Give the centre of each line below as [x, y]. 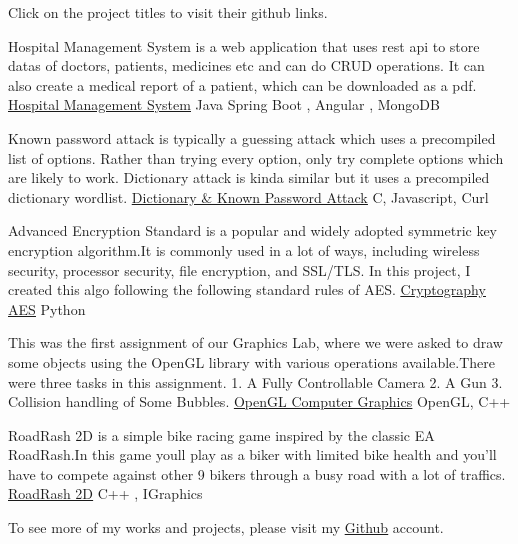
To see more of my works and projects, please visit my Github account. [226, 527]
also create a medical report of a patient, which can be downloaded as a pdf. [242, 84]
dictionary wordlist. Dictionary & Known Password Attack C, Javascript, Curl [248, 196]
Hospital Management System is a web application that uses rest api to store [244, 45]
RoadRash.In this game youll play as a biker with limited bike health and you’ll [252, 454]
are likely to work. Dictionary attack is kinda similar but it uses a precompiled [249, 177]
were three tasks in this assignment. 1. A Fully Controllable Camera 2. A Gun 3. [255, 381]
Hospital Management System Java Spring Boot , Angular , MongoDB [224, 104]
